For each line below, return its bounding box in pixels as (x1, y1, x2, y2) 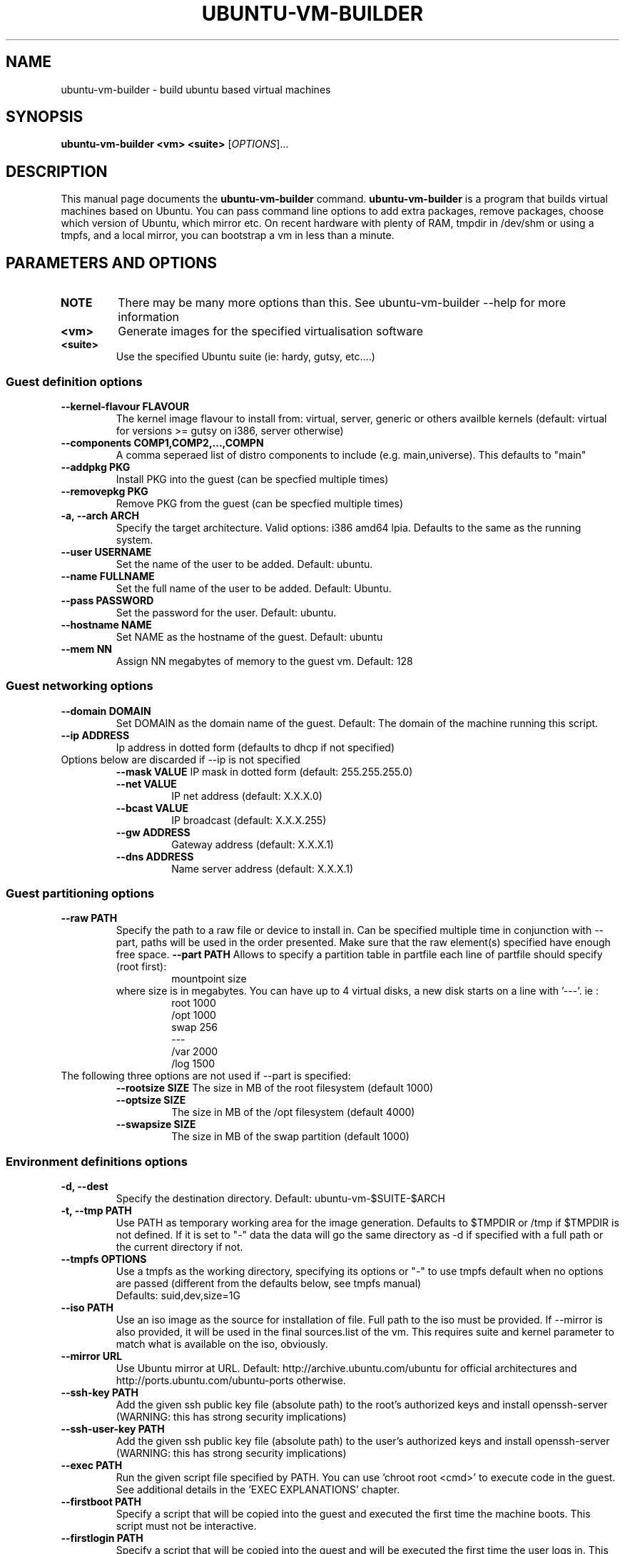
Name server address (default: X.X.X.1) (171, 862, 354, 875)
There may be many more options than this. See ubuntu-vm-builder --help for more (118, 295, 566, 310)
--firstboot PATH (61, 1495, 142, 1508)
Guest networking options (6, 679, 153, 694)
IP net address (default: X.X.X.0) (171, 789, 322, 802)
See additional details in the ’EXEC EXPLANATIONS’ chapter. (116, 1483, 400, 1496)
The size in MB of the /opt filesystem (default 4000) (171, 1106, 415, 1119)
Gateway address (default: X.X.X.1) (171, 838, 334, 850)
